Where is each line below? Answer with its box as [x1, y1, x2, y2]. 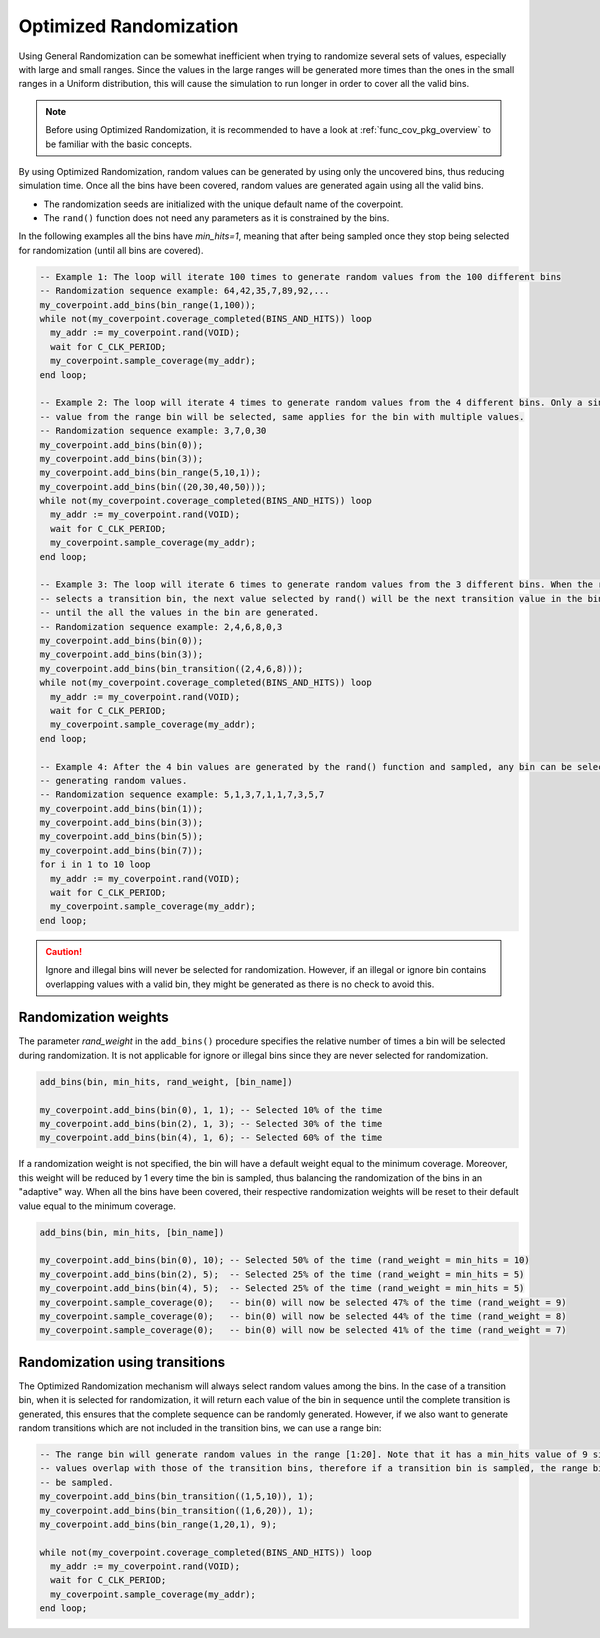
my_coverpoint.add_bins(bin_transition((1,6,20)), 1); [39, 1505, 314, 1516]
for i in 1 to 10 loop [39, 859, 151, 870]
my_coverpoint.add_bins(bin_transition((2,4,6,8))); [39, 663, 304, 674]
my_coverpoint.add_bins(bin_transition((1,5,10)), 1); [39, 1491, 314, 1502]
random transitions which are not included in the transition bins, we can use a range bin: [18, 1421, 382, 1434]
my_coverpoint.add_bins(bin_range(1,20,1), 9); [39, 1518, 277, 1530]
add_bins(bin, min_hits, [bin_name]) [39, 1226, 225, 1238]
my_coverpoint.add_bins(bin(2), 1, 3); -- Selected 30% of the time [39, 1118, 383, 1130]
